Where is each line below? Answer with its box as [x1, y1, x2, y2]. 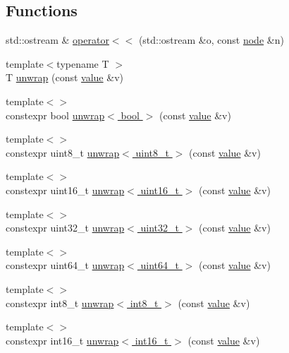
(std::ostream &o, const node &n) [138, 32, 284, 47]
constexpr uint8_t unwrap [6, 145, 120, 160]
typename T [56, 56, 109, 71]
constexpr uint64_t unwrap [6, 258, 125, 273]
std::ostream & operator [6, 32, 109, 47]
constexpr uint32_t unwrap [6, 220, 125, 235]
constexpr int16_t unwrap [6, 333, 119, 347]
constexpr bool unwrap [6, 107, 105, 122]
